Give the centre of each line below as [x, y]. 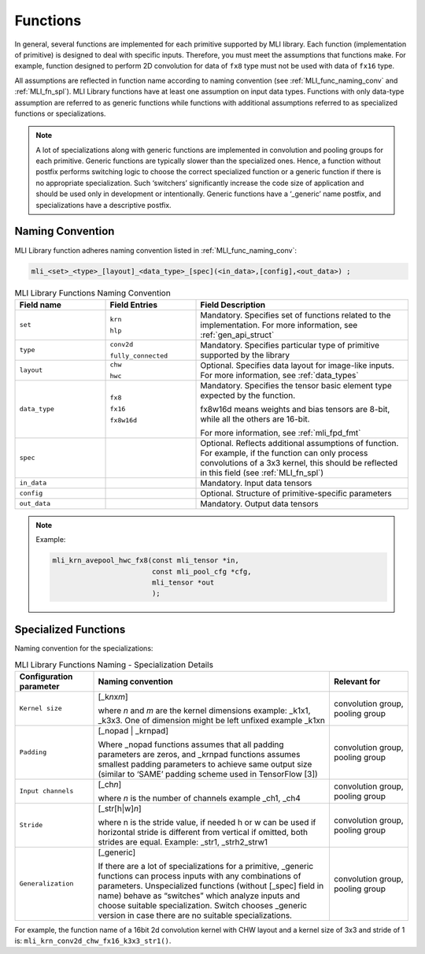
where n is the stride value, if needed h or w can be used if [207, 822]
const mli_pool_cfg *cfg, [201, 572]
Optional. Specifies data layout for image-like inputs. [297, 365]
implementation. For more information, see [279, 325]
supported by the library [245, 355]
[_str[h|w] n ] [120, 808]
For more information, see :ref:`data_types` [279, 375]
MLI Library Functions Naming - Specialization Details [114, 664]
